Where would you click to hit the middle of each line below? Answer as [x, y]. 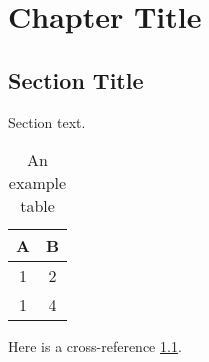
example [37, 183]
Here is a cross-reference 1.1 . [95, 346]
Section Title [76, 79]
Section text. [47, 121]
